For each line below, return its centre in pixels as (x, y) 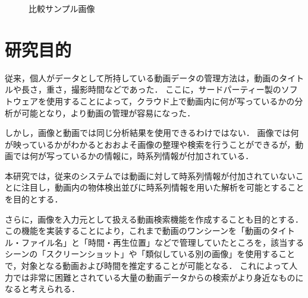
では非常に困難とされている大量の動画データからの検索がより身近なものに (158, 277)
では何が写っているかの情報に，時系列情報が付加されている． (133, 156)
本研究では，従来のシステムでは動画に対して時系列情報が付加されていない (150, 175)
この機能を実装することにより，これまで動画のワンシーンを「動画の (138, 231)
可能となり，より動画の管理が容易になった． (108, 112)
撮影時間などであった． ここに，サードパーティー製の (176, 89)
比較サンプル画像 (62, 8)
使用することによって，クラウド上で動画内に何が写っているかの (170, 101)
